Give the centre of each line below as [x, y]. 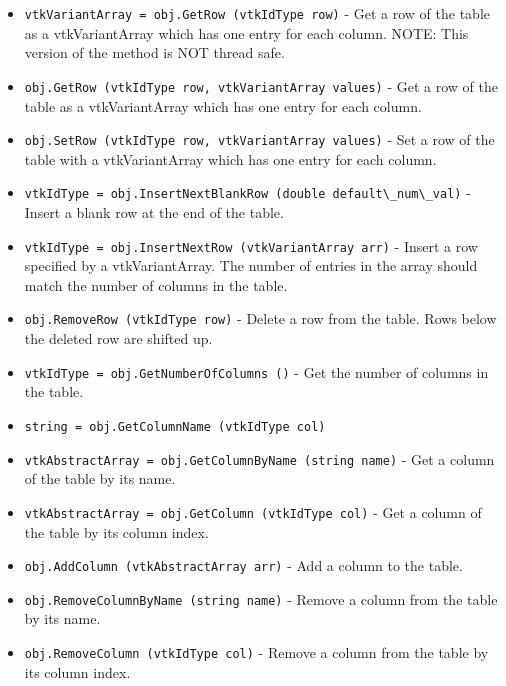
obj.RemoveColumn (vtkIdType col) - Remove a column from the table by [256, 652]
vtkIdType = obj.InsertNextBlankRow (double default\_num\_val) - [247, 192]
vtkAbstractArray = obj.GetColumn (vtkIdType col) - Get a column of [253, 511]
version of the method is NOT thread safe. [154, 52]
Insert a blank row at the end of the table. [154, 212]
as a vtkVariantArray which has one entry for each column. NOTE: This [246, 32]
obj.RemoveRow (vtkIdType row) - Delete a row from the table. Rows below [260, 318]
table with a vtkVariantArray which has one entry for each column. [230, 158]
